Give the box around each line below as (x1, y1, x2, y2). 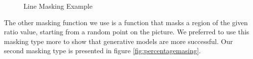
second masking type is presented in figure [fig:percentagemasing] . (4, 45, 201, 56)
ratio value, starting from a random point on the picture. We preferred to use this (4, 27, 250, 37)
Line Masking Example (23, 1, 92, 11)
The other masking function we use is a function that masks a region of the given (4, 17, 248, 27)
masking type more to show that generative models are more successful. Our (4, 36, 233, 46)
